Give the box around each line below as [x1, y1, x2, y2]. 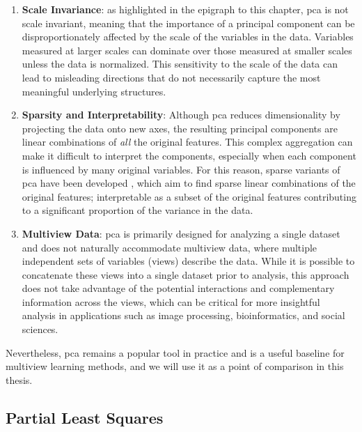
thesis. [6, 372, 33, 387]
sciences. [22, 322, 58, 337]
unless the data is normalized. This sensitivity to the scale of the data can [22, 56, 338, 71]
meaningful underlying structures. [22, 84, 166, 98]
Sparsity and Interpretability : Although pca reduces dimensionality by [22, 107, 340, 122]
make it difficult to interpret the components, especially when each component [22, 148, 356, 162]
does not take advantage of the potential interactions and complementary [22, 281, 335, 295]
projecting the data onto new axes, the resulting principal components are [22, 121, 338, 135]
